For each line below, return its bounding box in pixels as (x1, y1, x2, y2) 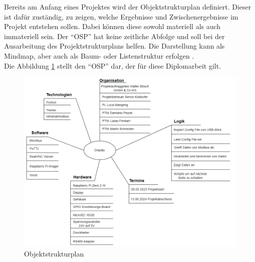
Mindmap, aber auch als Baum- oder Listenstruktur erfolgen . (4, 50, 194, 61)
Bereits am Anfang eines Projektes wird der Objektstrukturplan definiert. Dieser (4, 2, 251, 12)
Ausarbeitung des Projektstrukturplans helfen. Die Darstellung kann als (4, 41, 225, 51)
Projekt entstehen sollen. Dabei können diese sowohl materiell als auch (4, 21, 221, 32)
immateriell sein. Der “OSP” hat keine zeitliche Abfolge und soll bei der (4, 31, 225, 41)
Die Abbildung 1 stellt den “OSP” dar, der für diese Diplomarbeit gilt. (4, 60, 221, 71)
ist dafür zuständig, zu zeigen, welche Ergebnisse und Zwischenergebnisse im (4, 11, 238, 22)
